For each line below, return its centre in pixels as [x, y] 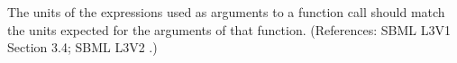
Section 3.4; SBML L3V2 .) [82, 47]
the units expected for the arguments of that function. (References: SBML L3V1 [229, 29]
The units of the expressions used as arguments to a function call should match [226, 12]
